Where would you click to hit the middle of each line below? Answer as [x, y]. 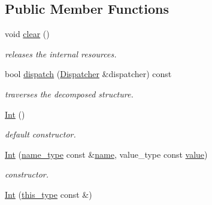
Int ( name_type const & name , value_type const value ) [106, 154]
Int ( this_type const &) [49, 194]
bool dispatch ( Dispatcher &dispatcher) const [88, 74]
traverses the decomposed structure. [69, 94]
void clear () [27, 34]
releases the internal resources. [61, 53]
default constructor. [40, 134]
